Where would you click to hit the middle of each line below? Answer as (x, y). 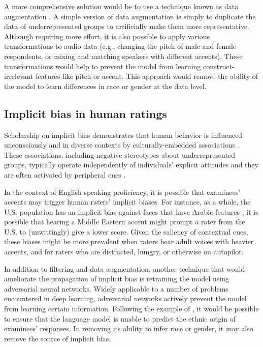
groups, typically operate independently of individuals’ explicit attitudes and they (131, 165)
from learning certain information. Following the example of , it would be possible (131, 309)
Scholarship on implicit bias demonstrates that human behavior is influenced (123, 135)
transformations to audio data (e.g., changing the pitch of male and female (120, 46)
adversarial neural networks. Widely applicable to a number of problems (116, 288)
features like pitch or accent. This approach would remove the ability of (147, 76)
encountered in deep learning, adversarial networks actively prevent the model (125, 298)
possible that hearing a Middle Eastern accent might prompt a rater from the (125, 222)
